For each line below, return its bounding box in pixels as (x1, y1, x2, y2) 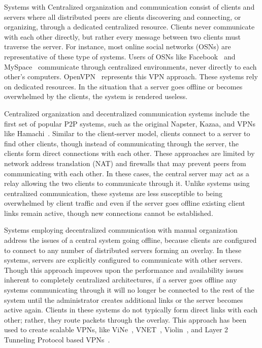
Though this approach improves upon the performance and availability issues (4, 264, 244, 275)
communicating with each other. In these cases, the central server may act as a (4, 168, 249, 178)
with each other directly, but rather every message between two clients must (4, 31, 241, 42)
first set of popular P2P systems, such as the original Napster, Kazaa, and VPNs (4, 118, 255, 129)
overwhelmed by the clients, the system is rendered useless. (4, 91, 188, 102)
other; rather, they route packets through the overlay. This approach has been (4, 314, 247, 325)
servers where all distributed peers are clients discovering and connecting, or (4, 11, 241, 22)
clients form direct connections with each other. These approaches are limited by (4, 148, 255, 159)
